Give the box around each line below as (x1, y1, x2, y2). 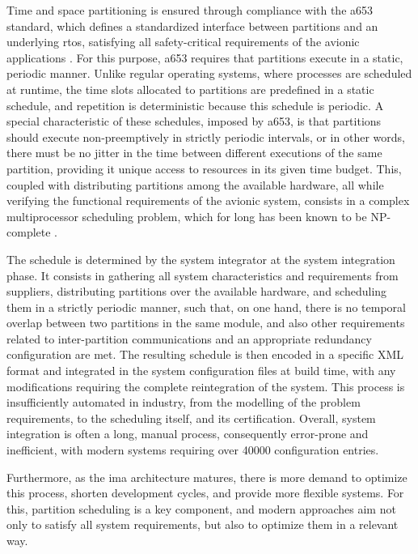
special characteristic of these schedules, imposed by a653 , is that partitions (6, 113, 382, 130)
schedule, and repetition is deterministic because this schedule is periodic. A (6, 96, 384, 113)
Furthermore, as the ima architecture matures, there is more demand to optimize (6, 468, 407, 485)
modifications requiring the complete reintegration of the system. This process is (6, 377, 405, 394)
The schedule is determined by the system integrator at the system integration (6, 250, 395, 267)
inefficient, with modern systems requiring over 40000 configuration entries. (6, 441, 379, 458)
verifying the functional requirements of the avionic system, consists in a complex (6, 192, 410, 209)
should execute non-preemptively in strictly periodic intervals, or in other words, (6, 128, 405, 145)
